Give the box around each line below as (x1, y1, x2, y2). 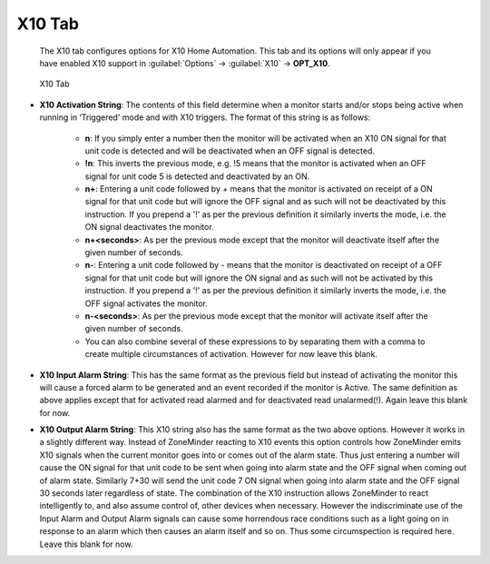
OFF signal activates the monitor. (84, 298, 208, 309)
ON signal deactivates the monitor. (84, 222, 214, 233)
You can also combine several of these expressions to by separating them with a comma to (84, 336, 426, 347)
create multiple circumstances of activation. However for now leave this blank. (84, 349, 378, 360)
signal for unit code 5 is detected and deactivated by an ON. (84, 171, 310, 182)
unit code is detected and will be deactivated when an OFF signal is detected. (84, 145, 376, 156)
